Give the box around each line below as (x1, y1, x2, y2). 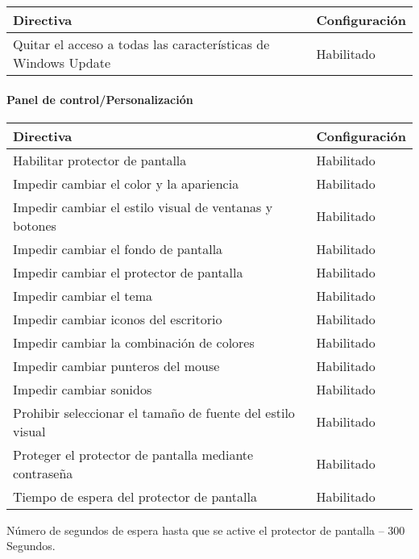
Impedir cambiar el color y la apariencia (13, 173, 239, 193)
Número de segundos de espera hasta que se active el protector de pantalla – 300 (6, 521, 405, 538)
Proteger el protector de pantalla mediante (13, 444, 254, 464)
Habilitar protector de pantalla (13, 150, 187, 169)
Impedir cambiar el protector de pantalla (13, 262, 243, 282)
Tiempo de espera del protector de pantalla (13, 486, 257, 506)
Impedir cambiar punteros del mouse (13, 356, 220, 375)
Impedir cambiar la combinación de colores (13, 332, 255, 352)
